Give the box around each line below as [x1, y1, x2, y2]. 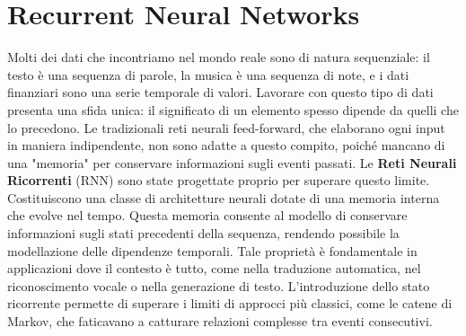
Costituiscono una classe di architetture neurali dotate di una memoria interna [7, 188, 440, 207]
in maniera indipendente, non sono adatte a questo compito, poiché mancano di [7, 136, 445, 155]
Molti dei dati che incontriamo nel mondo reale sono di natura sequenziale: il [7, 48, 430, 66]
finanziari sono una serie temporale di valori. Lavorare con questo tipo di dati [7, 83, 434, 102]
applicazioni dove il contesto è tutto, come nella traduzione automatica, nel [7, 259, 421, 278]
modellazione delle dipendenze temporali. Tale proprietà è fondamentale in [7, 241, 418, 260]
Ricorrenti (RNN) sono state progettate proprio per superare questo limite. [7, 171, 430, 190]
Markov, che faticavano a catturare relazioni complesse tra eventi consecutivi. [7, 312, 433, 331]
